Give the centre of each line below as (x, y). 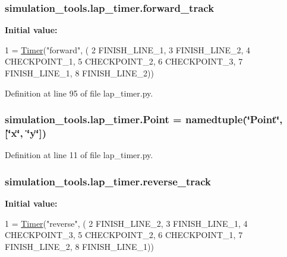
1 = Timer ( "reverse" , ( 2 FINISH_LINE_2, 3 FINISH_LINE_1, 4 (126, 223)
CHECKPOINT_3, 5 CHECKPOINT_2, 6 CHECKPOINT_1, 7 (124, 235)
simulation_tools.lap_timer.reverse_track (108, 181)
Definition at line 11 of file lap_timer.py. (79, 155)
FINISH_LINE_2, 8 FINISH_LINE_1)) (79, 246)
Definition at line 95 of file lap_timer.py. (79, 93)
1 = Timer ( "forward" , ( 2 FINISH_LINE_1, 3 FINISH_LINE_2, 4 (128, 49)
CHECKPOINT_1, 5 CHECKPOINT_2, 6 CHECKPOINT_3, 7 (124, 61)
